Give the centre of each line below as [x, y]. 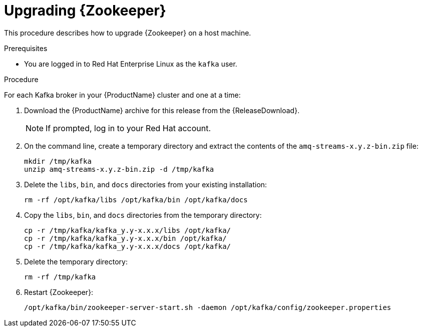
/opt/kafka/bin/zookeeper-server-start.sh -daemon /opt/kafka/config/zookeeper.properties [208, 307]
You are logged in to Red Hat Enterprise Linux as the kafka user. [131, 64]
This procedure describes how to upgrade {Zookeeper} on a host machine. [128, 33]
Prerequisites [26, 48]
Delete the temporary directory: [76, 261]
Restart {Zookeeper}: [59, 292]
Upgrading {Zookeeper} [85, 11]
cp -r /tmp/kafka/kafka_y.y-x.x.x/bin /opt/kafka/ [125, 238]
